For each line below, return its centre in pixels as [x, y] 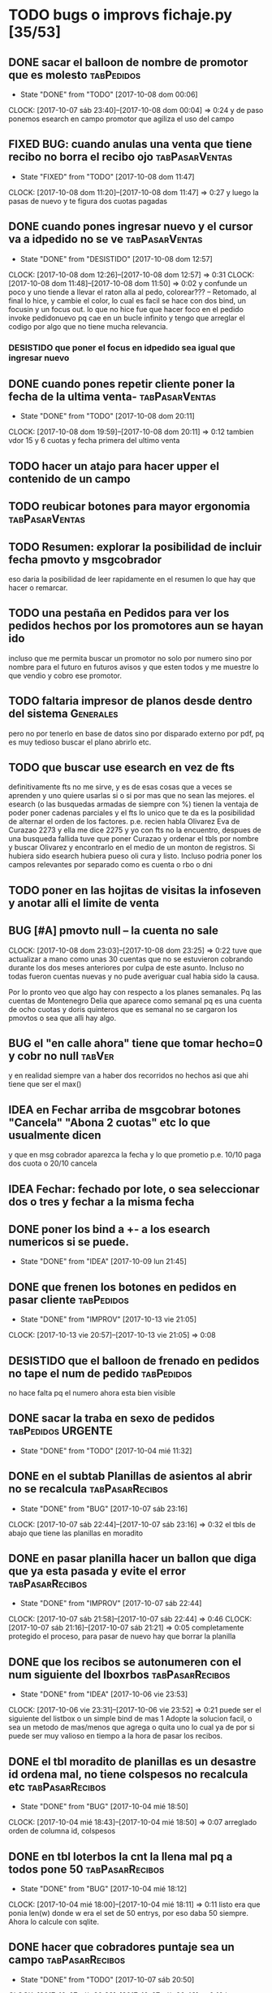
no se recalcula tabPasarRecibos [88, 1489]
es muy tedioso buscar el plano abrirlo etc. [80, 742]
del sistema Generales [63, 714]
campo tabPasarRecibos [67, 1960]
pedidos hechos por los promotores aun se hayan [136, 626]
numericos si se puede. [69, 1242]
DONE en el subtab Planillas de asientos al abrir [130, 1476]
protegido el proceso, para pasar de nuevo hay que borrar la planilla [122, 1636]
